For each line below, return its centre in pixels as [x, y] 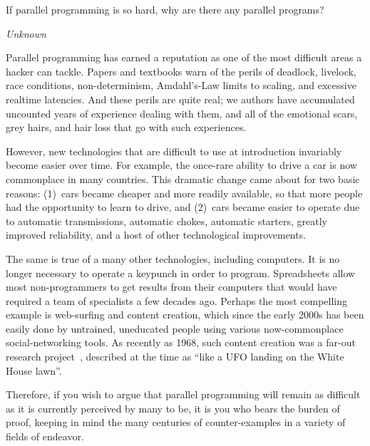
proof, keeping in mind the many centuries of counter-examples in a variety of [176, 422]
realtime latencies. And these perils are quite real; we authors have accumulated [180, 99]
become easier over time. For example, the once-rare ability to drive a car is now [181, 165]
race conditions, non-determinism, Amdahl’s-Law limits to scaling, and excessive [181, 85]
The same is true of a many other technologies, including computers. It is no [173, 258]
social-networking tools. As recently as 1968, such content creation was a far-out [181, 342]
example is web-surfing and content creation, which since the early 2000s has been [185, 315]
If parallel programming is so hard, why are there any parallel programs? [165, 9]
